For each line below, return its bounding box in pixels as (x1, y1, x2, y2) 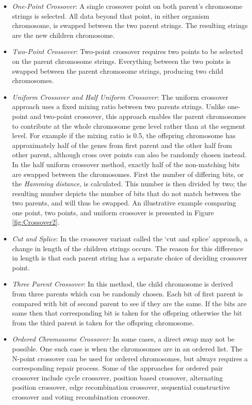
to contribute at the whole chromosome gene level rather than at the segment (12, 120, 246, 131)
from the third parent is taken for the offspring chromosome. (12, 317, 195, 327)
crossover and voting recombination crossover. (12, 391, 150, 402)
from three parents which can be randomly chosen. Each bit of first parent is (12, 289, 243, 299)
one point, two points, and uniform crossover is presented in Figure (12, 207, 214, 217)
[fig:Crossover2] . (12, 217, 60, 227)
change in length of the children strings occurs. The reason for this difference (12, 243, 244, 253)
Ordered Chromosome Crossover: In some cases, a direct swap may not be (12, 334, 235, 344)
